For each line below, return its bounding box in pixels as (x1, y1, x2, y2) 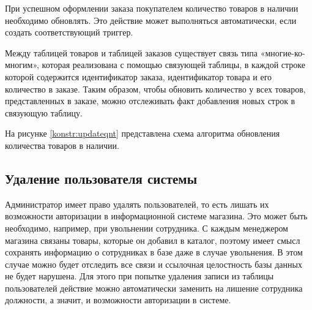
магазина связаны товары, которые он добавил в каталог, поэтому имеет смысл (5, 233, 300, 246)
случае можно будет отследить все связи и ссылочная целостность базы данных (5, 257, 302, 270)
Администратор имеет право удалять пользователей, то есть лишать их (5, 197, 269, 210)
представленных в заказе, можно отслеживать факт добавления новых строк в (5, 94, 295, 107)
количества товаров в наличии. (5, 138, 119, 151)
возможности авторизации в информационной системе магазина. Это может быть (5, 210, 308, 222)
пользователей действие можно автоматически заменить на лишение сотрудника (5, 281, 303, 294)
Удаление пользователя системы (5, 168, 198, 187)
